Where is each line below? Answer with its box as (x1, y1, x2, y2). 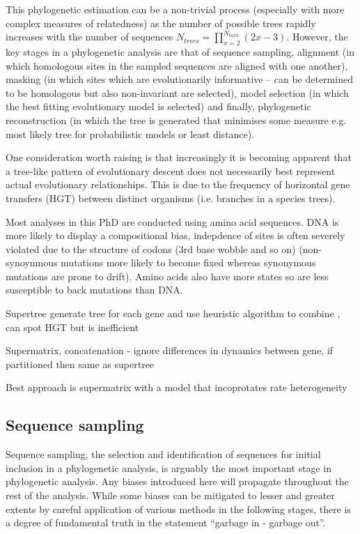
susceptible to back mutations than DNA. (6, 282, 183, 297)
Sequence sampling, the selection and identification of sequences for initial (6, 447, 321, 461)
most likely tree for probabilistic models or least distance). (6, 126, 255, 141)
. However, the (286, 29, 348, 44)
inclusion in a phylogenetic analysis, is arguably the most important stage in (6, 460, 332, 475)
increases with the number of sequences (6, 29, 173, 44)
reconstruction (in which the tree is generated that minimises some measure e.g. (6, 112, 347, 127)
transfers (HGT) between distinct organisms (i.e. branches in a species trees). (6, 190, 336, 205)
